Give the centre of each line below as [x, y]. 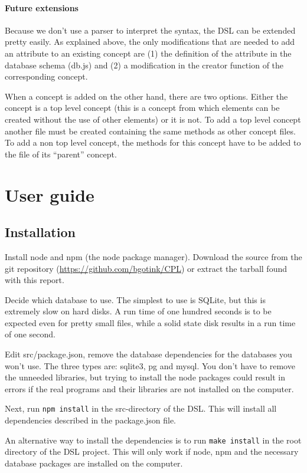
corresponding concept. [46, 76]
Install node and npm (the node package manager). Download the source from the [153, 256]
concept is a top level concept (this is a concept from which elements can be [142, 108]
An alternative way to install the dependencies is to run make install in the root [153, 440]
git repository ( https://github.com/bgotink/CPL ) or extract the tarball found [146, 268]
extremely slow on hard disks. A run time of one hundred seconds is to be [138, 311]
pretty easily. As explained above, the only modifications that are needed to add [150, 42]
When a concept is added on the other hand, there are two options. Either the [146, 96]
